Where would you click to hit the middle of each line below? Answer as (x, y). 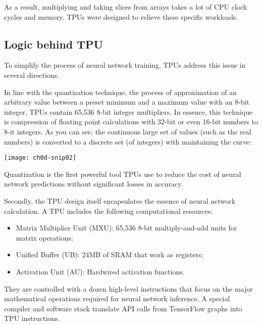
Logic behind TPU (54, 44)
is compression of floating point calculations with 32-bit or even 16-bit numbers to (131, 122)
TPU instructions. (32, 318)
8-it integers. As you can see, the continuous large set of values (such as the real (128, 131)
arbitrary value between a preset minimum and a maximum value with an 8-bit (127, 102)
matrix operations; (44, 237)
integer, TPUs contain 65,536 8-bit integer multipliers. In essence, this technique (128, 111)
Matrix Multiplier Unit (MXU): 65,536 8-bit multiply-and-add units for (126, 228)
